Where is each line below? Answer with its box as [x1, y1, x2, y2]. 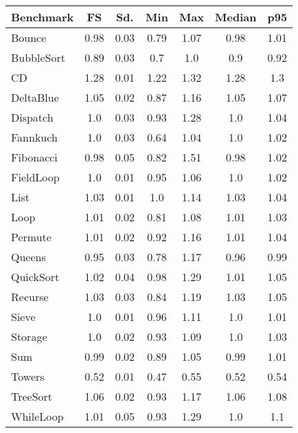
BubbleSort [11, 49, 65, 65]
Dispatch [11, 109, 54, 125]
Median [215, 9, 257, 25]
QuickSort [11, 269, 60, 285]
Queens [11, 249, 46, 265]
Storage [11, 329, 47, 344]
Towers [11, 368, 45, 384]
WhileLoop [11, 408, 64, 424]
